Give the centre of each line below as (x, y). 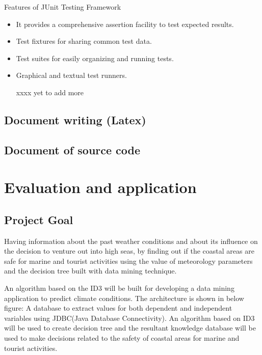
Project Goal (39, 219)
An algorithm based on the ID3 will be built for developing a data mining (119, 288)
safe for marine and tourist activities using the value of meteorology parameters (128, 261)
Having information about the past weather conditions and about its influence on (131, 241)
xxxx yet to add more (50, 92)
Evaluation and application (100, 187)
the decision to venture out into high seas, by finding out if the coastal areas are (129, 251)
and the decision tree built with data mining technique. (90, 271)
